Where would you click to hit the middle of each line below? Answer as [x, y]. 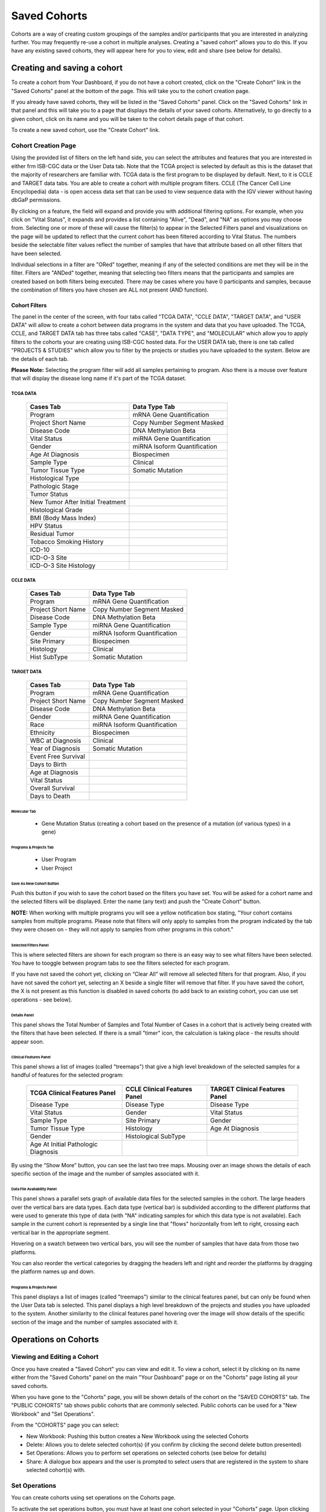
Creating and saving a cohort [67, 68]
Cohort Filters [29, 305]
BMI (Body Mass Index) [63, 518]
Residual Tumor [52, 533]
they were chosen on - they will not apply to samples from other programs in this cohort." [122, 930]
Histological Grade [56, 510]
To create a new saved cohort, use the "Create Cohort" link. [85, 130]
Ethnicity [42, 732]
